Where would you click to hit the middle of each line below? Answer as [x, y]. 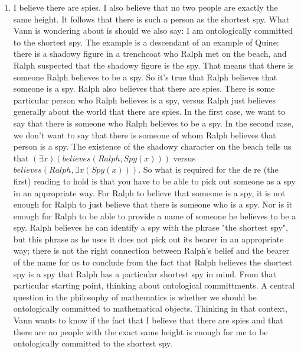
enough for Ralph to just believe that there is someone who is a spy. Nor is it [153, 204]
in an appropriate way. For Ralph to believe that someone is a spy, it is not [149, 192]
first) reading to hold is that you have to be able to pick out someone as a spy [154, 181]
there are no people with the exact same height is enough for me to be [140, 331]
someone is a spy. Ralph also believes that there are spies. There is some [144, 88]
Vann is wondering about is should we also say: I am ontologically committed [153, 30]
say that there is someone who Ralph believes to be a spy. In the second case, [153, 123]
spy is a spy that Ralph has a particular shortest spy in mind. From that [145, 273]
